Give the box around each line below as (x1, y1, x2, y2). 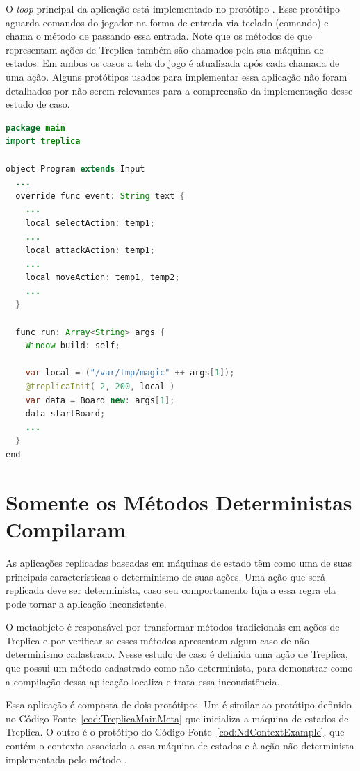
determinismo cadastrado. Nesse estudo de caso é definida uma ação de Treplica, (6, 647, 348, 661)
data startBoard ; (25, 409, 106, 419)
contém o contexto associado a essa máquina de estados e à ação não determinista (6, 738, 354, 753)
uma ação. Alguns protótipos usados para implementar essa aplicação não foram (6, 69, 347, 83)
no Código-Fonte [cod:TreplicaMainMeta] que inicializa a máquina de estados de (6, 711, 349, 725)
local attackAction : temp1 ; (25, 245, 155, 256)
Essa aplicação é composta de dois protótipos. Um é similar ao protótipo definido (6, 697, 352, 712)
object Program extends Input (6, 163, 145, 174)
